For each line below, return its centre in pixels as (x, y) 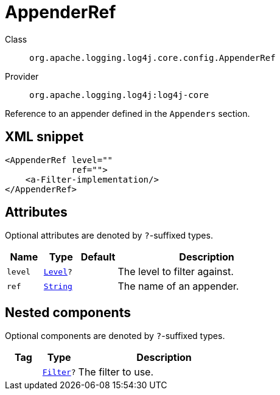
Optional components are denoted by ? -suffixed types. (115, 336)
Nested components (68, 312)
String (58, 286)
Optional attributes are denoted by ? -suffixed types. (109, 236)
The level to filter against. (176, 272)
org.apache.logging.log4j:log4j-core (119, 95)
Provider (22, 76)
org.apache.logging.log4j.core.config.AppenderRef (152, 58)
